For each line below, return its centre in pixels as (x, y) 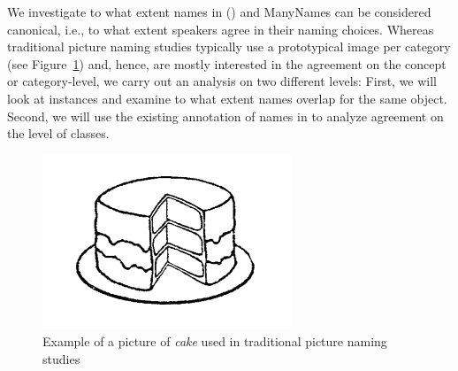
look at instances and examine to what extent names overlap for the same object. (227, 98)
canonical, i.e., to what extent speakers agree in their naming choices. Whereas (221, 29)
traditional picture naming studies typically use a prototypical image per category (229, 46)
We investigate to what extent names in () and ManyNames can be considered (219, 12)
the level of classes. (58, 133)
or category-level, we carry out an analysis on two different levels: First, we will (222, 81)
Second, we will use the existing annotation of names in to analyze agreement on (225, 116)
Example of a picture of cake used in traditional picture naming (215, 341)
